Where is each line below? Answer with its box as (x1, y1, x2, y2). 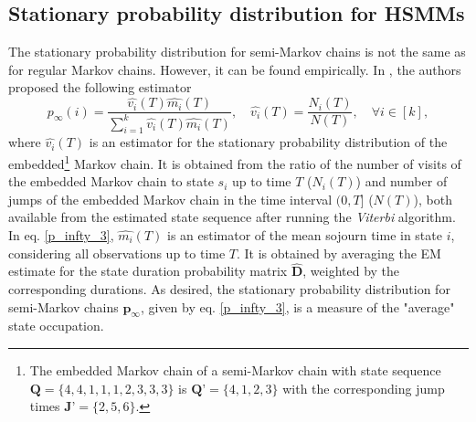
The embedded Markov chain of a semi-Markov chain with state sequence (29, 361, 441, 380)
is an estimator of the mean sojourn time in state (167, 226, 442, 245)
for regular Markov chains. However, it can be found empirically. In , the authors (8, 59, 461, 79)
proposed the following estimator (8, 78, 192, 97)
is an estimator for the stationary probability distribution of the (89, 132, 448, 152)
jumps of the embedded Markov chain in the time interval (8, 189, 333, 208)
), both (413, 189, 452, 208)
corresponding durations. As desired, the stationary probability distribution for (8, 280, 450, 299)
